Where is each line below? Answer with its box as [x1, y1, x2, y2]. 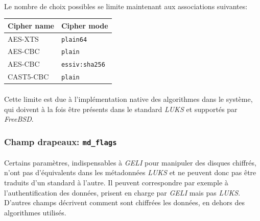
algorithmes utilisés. [4, 207, 66, 217]
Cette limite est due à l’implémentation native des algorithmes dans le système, [4, 94, 253, 104]
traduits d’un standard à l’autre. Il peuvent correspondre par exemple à [4, 177, 228, 187]
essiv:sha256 [61, 61, 105, 69]
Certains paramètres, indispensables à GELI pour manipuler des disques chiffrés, [4, 157, 256, 168]
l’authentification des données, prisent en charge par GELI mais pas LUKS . [4, 187, 241, 198]
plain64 [61, 36, 87, 43]
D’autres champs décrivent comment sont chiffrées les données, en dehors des [4, 197, 245, 208]
